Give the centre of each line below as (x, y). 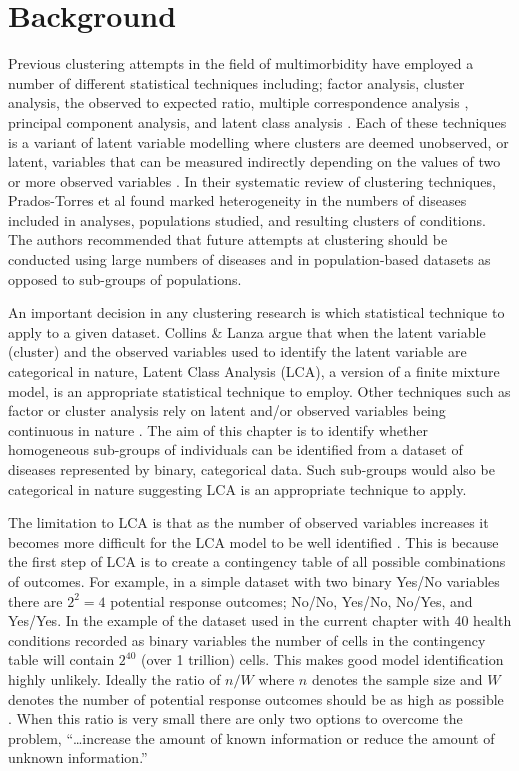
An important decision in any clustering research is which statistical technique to (256, 312)
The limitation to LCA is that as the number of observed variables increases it (248, 522)
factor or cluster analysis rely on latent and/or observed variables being (227, 410)
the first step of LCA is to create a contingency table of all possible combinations (257, 561)
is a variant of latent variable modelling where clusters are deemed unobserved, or (258, 141)
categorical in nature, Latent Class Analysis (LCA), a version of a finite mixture (254, 371)
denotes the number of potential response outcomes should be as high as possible (256, 698)
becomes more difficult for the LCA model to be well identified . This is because (253, 541)
